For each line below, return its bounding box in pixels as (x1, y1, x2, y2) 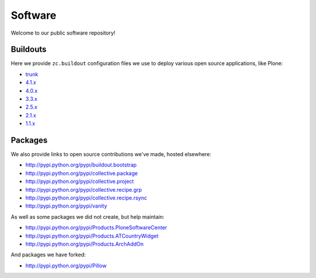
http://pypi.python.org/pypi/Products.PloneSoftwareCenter (25, 224, 167, 231)
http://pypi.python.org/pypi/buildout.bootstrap (25, 161, 137, 168)
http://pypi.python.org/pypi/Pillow (25, 262, 107, 269)
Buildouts (11, 45, 47, 55)
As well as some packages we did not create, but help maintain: (11, 213, 165, 220)
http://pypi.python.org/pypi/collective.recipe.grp (25, 186, 142, 193)
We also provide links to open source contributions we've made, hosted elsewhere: (11, 151, 212, 158)
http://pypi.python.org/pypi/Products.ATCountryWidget (25, 232, 159, 239)
